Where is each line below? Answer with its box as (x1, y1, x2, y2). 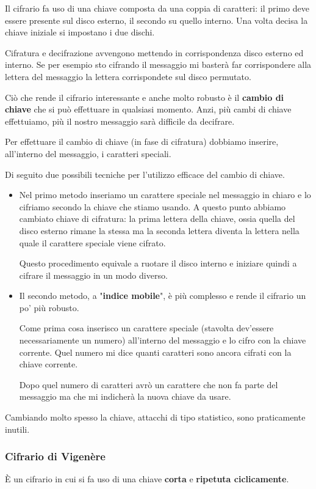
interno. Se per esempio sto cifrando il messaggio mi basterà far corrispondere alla (5, 58, 312, 71)
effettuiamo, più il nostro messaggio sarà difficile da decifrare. (5, 114, 235, 127)
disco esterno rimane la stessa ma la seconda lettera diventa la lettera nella (19, 224, 300, 237)
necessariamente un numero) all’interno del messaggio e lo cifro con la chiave (19, 334, 306, 347)
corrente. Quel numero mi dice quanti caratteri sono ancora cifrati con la (19, 345, 292, 358)
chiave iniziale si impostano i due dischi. (5, 26, 155, 39)
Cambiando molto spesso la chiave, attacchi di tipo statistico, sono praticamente (5, 411, 306, 424)
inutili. (5, 422, 30, 435)
